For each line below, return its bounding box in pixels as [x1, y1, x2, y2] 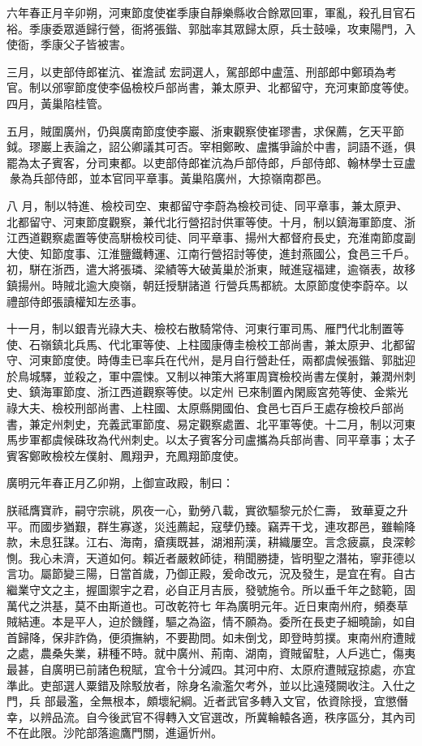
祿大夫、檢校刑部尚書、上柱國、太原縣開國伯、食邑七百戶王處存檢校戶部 [6, 399, 393, 416]
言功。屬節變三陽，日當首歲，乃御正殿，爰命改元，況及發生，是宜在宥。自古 [6, 565, 416, 582]
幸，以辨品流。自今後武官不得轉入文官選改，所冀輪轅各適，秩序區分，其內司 [6, 708, 416, 725]
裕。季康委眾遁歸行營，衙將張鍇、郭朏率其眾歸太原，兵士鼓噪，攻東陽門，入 [6, 19, 416, 37]
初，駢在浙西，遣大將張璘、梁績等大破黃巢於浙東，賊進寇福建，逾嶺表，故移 [6, 261, 416, 278]
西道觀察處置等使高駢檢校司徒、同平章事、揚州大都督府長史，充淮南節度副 [17, 229, 416, 246]
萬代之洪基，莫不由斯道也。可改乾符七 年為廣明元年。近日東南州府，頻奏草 [6, 597, 408, 614]
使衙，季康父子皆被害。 [6, 36, 131, 53]
